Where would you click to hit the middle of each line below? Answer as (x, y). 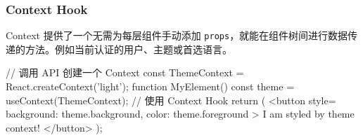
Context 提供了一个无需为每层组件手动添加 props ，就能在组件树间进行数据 (177, 35)
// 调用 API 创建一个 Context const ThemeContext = (125, 72)
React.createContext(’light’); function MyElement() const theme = (150, 86)
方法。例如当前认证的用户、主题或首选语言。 (128, 49)
